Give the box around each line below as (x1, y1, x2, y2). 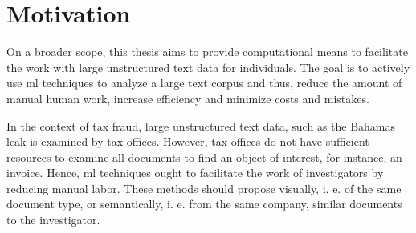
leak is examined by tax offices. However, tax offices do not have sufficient (6, 133, 369, 150)
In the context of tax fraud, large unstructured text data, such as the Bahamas (6, 117, 396, 134)
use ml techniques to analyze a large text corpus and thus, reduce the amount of (6, 74, 402, 91)
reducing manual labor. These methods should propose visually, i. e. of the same (6, 179, 402, 196)
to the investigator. (6, 211, 100, 228)
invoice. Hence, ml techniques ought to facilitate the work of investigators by (6, 164, 384, 181)
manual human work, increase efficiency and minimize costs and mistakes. (6, 90, 369, 106)
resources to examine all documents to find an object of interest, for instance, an (6, 148, 402, 165)
